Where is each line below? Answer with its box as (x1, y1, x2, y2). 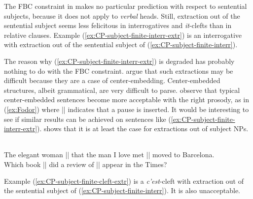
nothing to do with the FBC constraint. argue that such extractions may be (4, 65, 233, 76)
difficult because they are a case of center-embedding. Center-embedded (4, 75, 220, 85)
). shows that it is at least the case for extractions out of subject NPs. (37, 123, 249, 134)
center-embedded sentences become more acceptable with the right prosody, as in (4, 94, 250, 105)
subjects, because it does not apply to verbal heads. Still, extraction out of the (4, 10, 240, 21)
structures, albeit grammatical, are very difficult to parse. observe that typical (4, 85, 240, 95)
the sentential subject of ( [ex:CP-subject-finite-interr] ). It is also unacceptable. (4, 185, 241, 196)
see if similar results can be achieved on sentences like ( (4, 114, 171, 124)
